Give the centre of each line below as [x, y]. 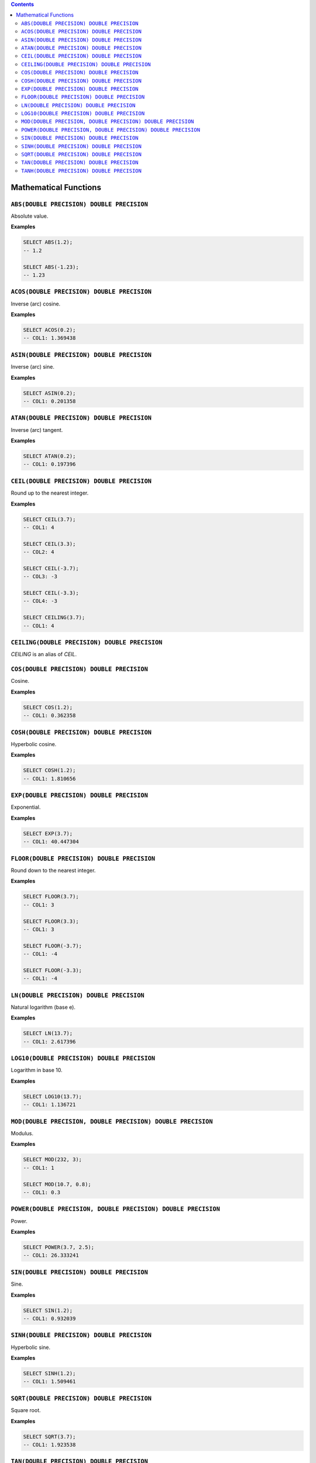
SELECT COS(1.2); [48, 707]
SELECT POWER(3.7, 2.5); [59, 1247]
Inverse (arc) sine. [33, 367]
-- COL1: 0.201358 [49, 401]
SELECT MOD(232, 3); [52, 1160]
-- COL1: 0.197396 [49, 464]
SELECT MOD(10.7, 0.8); [57, 1184]
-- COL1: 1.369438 [49, 338]
